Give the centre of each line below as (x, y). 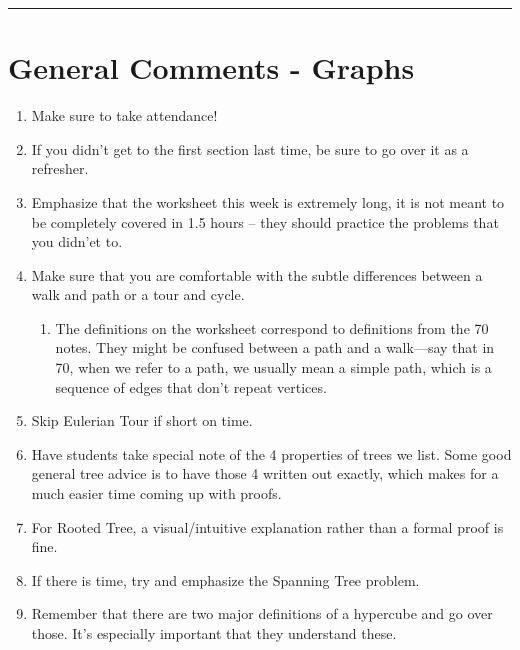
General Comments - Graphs (211, 67)
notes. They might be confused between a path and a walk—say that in (275, 347)
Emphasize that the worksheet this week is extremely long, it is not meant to (268, 201)
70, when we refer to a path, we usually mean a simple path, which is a (273, 367)
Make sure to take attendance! (124, 115)
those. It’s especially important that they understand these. (214, 633)
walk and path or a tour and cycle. (138, 294)
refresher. (60, 168)
